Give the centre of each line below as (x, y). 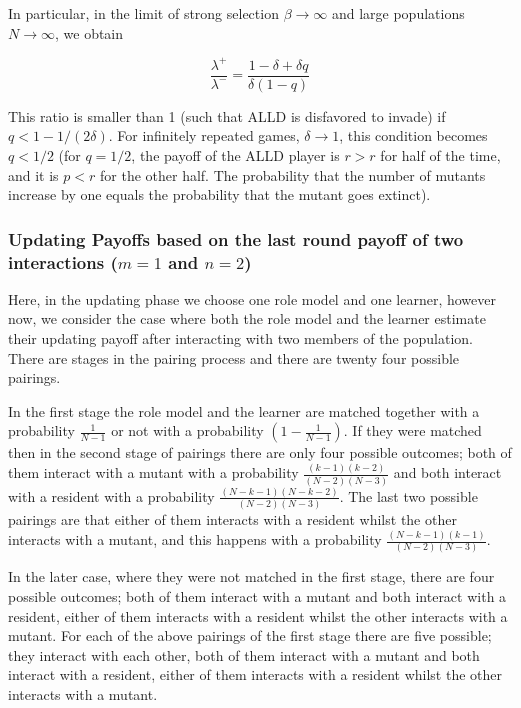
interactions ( (63, 261)
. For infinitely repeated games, (204, 135)
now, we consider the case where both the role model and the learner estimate (247, 318)
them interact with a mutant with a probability (153, 472)
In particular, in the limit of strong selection (143, 13)
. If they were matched (412, 430)
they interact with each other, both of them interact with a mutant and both (244, 654)
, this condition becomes (413, 135)
